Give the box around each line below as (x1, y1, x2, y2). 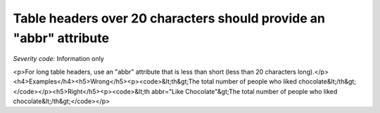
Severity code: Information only (13, 55, 105, 63)
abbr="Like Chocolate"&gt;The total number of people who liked (151, 87, 338, 95)
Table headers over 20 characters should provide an (13, 11, 325, 26)
